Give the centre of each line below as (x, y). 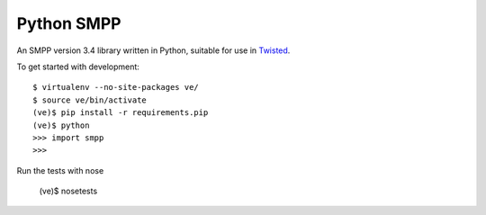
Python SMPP (69, 23)
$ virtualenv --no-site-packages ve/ (116, 87)
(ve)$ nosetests (68, 191)
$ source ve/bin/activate (90, 100)
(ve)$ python (61, 125)
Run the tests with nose (60, 170)
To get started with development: (78, 67)
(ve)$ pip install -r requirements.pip (121, 113)
